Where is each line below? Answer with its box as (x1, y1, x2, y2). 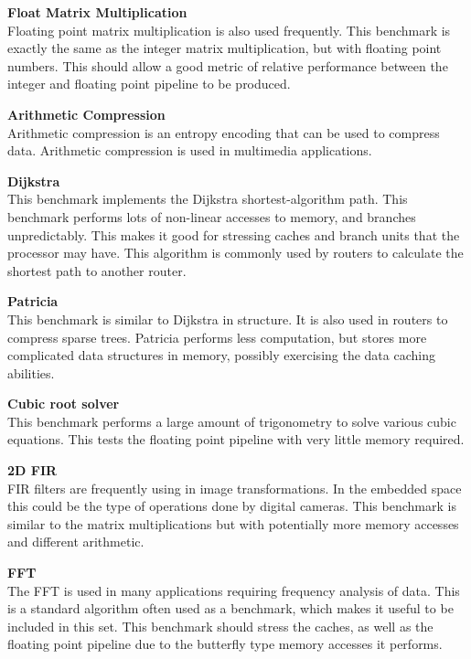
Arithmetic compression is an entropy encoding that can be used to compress (7, 122, 440, 142)
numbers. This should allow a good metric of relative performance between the (7, 56, 448, 75)
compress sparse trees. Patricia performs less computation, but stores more (7, 327, 427, 346)
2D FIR (7, 461, 58, 480)
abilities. (7, 363, 55, 382)
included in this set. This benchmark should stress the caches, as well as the (7, 616, 434, 635)
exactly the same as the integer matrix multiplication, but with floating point (7, 38, 442, 58)
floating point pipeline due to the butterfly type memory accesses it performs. (7, 634, 443, 654)
